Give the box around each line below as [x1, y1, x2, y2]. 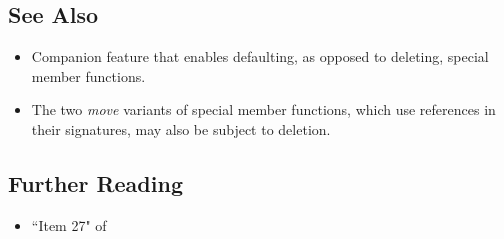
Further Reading [8, 167, 183, 198]
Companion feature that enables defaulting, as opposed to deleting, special [31, 46, 489, 67]
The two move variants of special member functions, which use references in [31, 99, 496, 120]
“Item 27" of [31, 214, 107, 235]
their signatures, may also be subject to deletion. [31, 118, 331, 139]
